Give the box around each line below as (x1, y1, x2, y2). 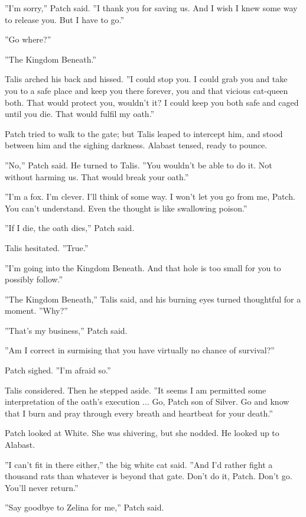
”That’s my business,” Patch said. (5, 324, 128, 336)
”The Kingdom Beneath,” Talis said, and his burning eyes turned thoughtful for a (5, 292, 301, 305)
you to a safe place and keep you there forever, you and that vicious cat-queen (5, 84, 288, 96)
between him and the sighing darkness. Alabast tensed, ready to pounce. (5, 139, 268, 151)
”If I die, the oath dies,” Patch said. (5, 222, 135, 234)
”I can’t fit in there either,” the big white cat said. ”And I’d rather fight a (5, 458, 273, 470)
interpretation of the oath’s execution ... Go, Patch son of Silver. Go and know (5, 395, 289, 408)
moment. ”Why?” (5, 304, 68, 317)
